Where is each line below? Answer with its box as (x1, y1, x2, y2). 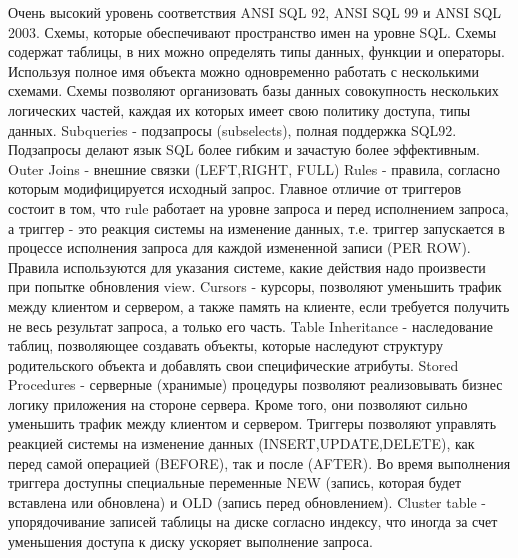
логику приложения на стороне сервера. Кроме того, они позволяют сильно (8, 393, 468, 414)
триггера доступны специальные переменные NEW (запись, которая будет (8, 472, 462, 493)
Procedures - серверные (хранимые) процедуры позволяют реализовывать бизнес (8, 374, 503, 395)
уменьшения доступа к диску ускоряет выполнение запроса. (8, 531, 373, 552)
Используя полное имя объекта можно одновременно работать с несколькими (8, 60, 479, 81)
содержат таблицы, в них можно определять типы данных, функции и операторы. (8, 41, 505, 62)
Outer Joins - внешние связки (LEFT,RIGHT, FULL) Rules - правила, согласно (8, 158, 501, 179)
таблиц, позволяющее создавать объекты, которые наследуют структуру (8, 335, 444, 356)
